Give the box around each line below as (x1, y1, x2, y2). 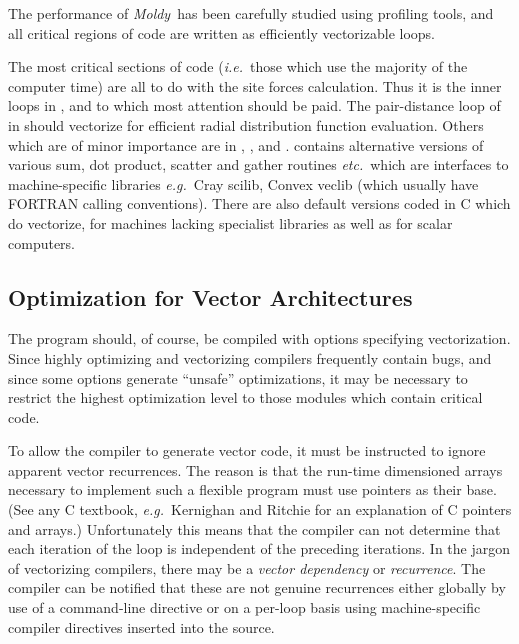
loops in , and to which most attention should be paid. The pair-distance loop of (8, 95, 501, 116)
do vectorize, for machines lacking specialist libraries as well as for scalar (8, 212, 453, 233)
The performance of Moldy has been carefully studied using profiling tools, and (8, 3, 494, 23)
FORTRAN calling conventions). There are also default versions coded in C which (8, 193, 511, 214)
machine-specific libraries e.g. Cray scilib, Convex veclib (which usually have (8, 173, 479, 194)
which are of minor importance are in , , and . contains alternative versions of (8, 134, 484, 155)
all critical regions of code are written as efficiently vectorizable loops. (8, 22, 435, 43)
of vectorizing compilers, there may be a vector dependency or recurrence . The (8, 557, 486, 578)
